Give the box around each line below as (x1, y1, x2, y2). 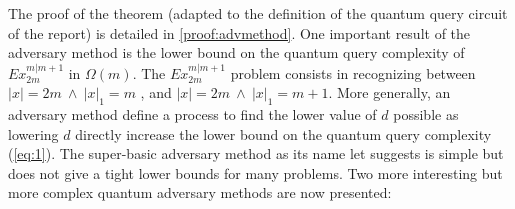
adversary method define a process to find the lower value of (8, 103, 377, 124)
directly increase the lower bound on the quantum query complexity (75, 123, 492, 144)
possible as (393, 103, 459, 124)
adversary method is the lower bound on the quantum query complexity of (8, 42, 465, 63)
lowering (8, 123, 59, 144)
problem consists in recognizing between (230, 62, 476, 83)
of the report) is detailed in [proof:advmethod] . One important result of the (8, 22, 471, 43)
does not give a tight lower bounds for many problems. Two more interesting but (8, 162, 503, 183)
